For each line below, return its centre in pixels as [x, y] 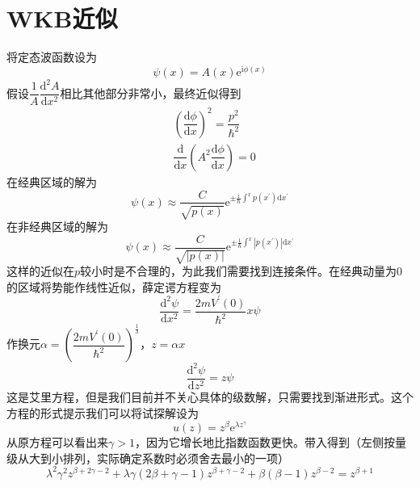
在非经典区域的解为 [57, 226]
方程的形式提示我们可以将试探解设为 [103, 412]
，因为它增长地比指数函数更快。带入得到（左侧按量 [270, 442]
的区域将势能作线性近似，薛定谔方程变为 [114, 286]
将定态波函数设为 [52, 57]
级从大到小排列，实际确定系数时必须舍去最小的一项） [148, 458]
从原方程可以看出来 [57, 442]
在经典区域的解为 [52, 181]
